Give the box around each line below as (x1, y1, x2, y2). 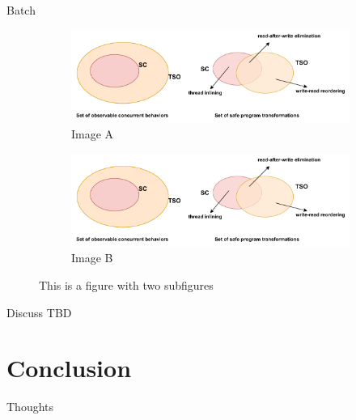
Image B (71, 249, 113, 266)
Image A (71, 125, 114, 142)
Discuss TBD (6, 303, 72, 320)
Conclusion (6, 351, 132, 384)
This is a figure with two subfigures (39, 276, 214, 293)
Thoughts (6, 398, 54, 415)
